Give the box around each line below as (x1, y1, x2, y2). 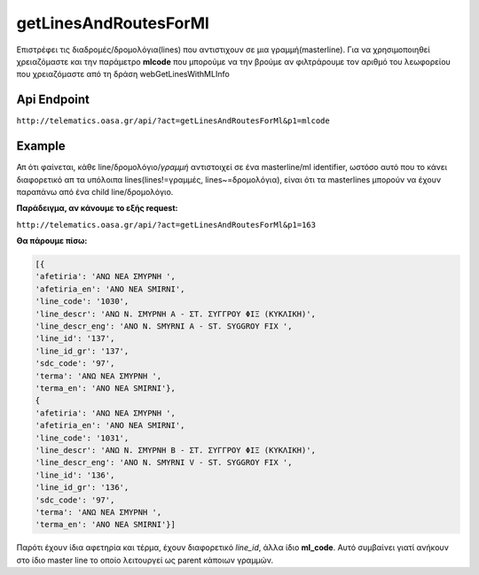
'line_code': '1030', (35, 297, 130, 307)
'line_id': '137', (35, 333, 115, 344)
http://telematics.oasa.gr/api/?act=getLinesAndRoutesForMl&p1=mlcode (16, 116, 330, 126)
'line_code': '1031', (35, 432, 130, 443)
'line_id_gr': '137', (35, 346, 130, 356)
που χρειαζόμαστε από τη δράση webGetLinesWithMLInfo (16, 69, 230, 80)
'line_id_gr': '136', (35, 483, 130, 493)
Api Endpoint (16, 92, 90, 107)
